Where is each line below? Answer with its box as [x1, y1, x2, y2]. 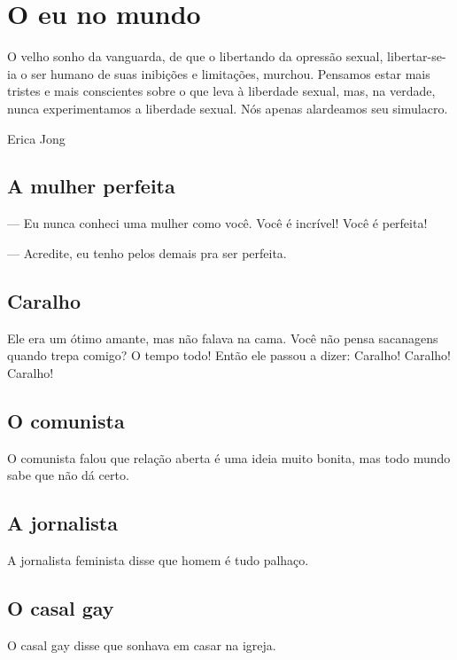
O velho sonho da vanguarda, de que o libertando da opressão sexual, [7, 47, 383, 66]
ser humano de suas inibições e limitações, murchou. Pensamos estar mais [31, 64, 430, 82]
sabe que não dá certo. [7, 466, 129, 484]
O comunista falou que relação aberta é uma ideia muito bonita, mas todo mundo [7, 448, 451, 467]
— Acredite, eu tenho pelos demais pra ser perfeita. [7, 243, 287, 262]
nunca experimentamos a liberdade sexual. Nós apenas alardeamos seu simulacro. [7, 98, 448, 117]
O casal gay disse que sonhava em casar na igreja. [7, 635, 276, 654]
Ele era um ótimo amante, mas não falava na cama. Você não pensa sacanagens [7, 328, 438, 347]
